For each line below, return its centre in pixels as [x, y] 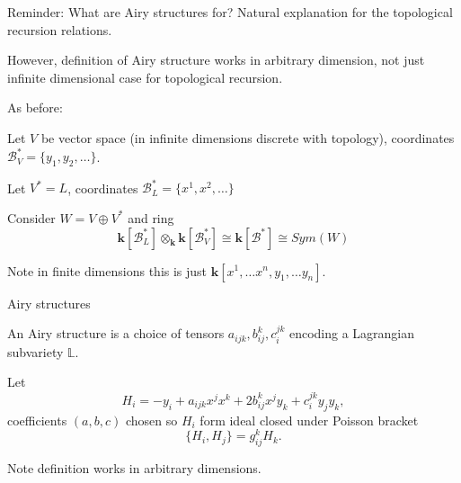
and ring [151, 217]
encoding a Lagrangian [352, 333]
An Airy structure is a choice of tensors [116, 333]
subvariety [35, 351]
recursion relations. [60, 29]
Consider [31, 217]
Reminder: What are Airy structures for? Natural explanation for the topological [230, 12]
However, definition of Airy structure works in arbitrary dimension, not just [216, 60]
